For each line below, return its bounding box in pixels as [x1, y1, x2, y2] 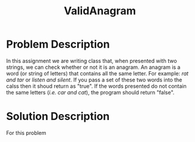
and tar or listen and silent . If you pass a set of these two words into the [6, 76, 183, 83]
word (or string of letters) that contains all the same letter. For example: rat [6, 70, 189, 77]
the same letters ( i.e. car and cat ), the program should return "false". [6, 89, 175, 96]
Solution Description [6, 110, 110, 123]
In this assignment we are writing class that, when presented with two [6, 57, 177, 64]
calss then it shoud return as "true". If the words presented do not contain [6, 82, 187, 90]
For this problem [6, 129, 46, 136]
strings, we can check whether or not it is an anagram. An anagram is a [6, 64, 181, 71]
